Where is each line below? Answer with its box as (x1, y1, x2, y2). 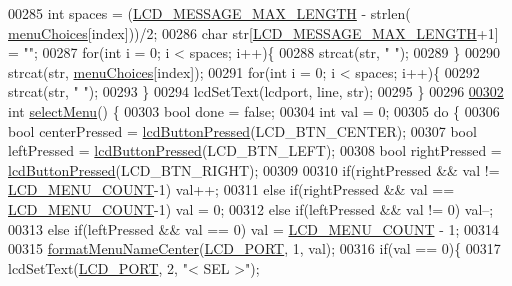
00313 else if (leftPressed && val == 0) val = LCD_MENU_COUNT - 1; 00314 (8, 218, 500, 239)
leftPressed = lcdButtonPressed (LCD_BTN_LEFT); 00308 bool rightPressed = (8, 140, 502, 161)
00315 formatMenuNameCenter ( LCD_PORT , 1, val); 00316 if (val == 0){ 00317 (8, 238, 501, 259)
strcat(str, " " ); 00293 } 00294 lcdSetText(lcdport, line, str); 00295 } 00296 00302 (8, 81, 504, 102)
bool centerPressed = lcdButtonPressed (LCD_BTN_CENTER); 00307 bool (8, 120, 477, 141)
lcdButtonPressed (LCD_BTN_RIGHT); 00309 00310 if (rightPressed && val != (8, 159, 500, 180)
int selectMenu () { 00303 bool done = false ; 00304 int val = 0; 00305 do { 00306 (8, 100, 500, 121)
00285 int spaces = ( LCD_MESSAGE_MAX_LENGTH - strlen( (8, 3, 411, 23)
